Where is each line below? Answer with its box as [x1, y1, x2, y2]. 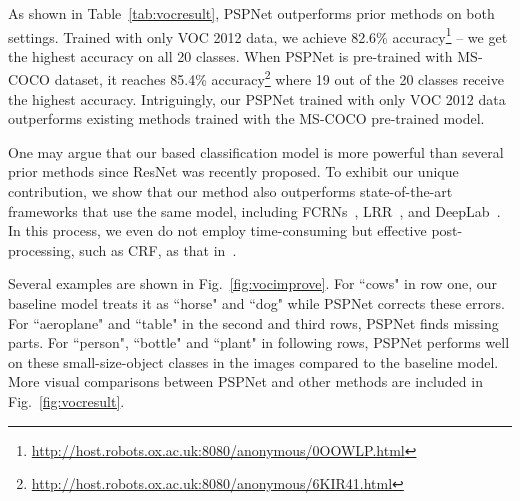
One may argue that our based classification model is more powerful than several [8, 141, 504, 162]
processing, [8, 239, 75, 260]
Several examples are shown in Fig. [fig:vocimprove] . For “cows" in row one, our [8, 273, 498, 294]
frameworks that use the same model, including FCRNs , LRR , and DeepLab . [8, 200, 501, 221]
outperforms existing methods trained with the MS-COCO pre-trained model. [8, 108, 485, 129]
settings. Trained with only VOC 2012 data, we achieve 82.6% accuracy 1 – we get [8, 23, 508, 47]
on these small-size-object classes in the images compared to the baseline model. [8, 351, 499, 372]
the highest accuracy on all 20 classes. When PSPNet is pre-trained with [8, 45, 453, 66]
